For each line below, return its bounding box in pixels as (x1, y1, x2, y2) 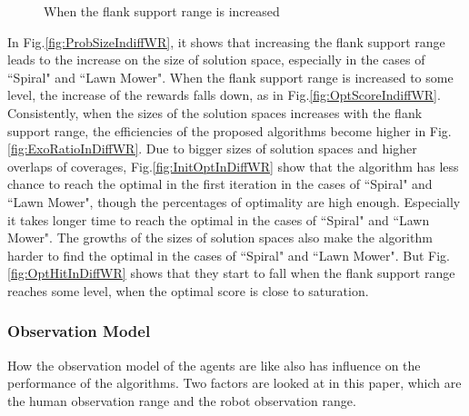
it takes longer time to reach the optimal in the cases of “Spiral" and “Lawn (7, 210, 430, 229)
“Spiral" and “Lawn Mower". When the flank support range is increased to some (7, 67, 454, 86)
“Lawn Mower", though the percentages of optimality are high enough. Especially (7, 192, 461, 211)
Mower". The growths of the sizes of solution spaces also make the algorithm (7, 228, 433, 247)
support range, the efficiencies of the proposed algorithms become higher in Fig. (7, 121, 452, 140)
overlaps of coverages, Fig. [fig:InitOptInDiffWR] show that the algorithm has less (7, 156, 459, 175)
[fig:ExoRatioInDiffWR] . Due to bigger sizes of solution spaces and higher (7, 139, 417, 158)
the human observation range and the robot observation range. (7, 391, 356, 410)
